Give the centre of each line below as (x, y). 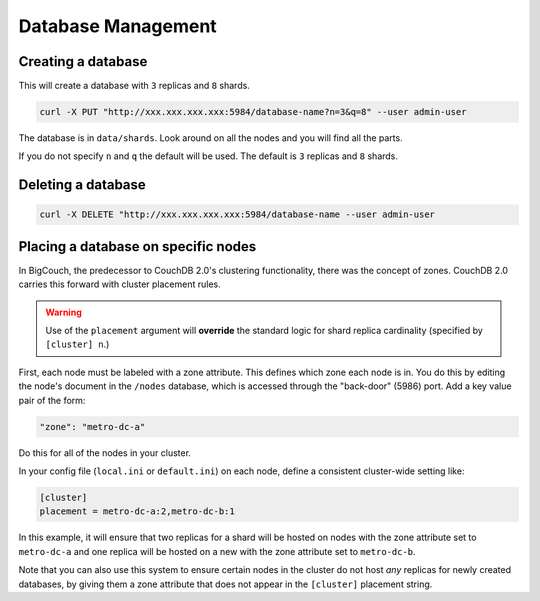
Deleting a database (82, 185)
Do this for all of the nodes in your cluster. (105, 452)
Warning (63, 312)
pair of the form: (52, 400)
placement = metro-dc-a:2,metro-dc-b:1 (137, 511)
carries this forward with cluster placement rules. (120, 284)
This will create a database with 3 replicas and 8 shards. (134, 86)
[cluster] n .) (77, 344)
